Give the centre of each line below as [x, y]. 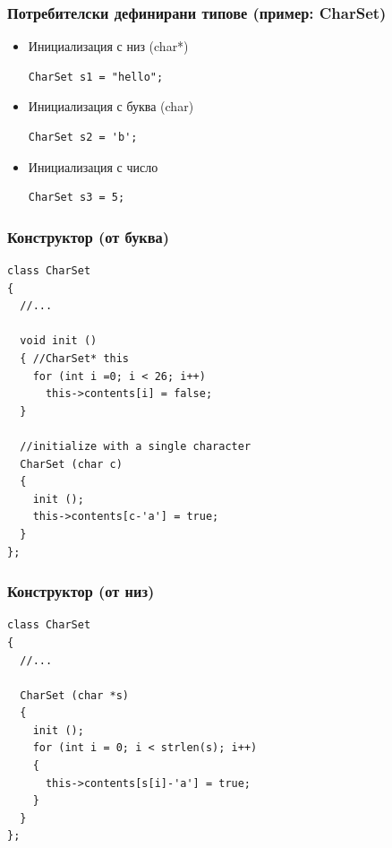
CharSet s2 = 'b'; [83, 137]
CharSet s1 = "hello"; [96, 77]
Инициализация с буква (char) [111, 106]
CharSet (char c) [71, 464]
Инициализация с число [93, 166]
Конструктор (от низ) [81, 591]
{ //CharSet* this [75, 358]
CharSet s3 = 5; [77, 198]
